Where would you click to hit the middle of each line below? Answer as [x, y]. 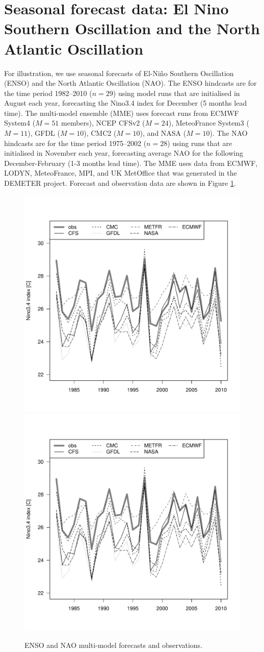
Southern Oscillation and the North [132, 28]
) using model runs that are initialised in [176, 93]
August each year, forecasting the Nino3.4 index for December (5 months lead [126, 103]
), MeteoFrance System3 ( [209, 123]
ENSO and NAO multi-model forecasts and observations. [114, 645]
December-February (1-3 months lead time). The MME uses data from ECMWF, [131, 163]
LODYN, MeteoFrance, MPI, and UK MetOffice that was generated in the [121, 173]
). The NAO [229, 133]
